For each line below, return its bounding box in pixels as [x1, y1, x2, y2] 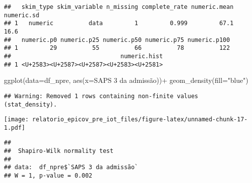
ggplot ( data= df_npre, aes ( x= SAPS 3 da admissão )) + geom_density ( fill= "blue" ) [4, 75, 249, 85]
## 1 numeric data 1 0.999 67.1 [4, 20, 234, 27]
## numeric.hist [4, 52, 163, 60]
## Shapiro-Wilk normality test [4, 147, 113, 155]
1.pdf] [4, 124, 25, 131]
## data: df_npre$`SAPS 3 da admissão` [4, 164, 139, 171]
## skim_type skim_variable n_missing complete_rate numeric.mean [4, 3, 234, 10]
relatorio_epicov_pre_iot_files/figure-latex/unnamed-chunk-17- [32, 116, 248, 123]
